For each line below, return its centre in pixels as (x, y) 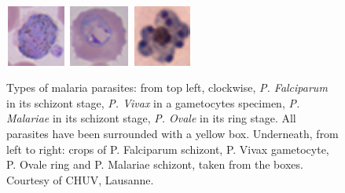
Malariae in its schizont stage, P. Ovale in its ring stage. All (151, 118)
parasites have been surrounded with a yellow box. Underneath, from (172, 133)
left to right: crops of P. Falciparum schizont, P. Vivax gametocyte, (168, 149)
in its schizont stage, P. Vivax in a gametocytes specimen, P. (153, 102)
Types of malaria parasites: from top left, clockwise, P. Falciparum (167, 87)
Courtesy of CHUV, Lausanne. (80, 179)
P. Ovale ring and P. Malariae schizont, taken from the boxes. (155, 164)
